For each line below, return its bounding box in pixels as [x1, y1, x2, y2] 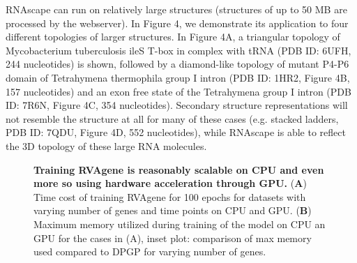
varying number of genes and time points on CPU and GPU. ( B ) [33, 203, 312, 218]
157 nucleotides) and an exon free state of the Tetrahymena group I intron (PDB [6, 84, 351, 98]
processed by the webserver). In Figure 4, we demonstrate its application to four [6, 15, 349, 30]
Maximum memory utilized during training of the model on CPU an [33, 216, 326, 231]
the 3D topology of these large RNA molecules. [6, 138, 207, 153]
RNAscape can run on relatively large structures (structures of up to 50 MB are [6, 2, 347, 16]
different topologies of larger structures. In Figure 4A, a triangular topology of [6, 29, 340, 44]
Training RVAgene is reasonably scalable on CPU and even [33, 162, 324, 176]
